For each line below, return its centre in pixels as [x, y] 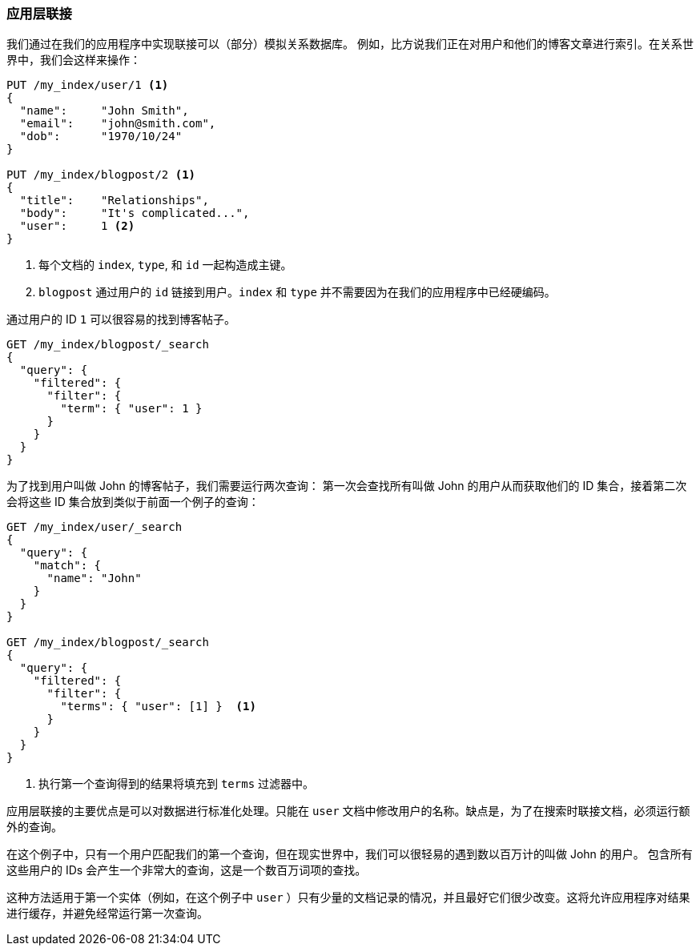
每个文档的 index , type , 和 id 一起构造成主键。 [165, 265]
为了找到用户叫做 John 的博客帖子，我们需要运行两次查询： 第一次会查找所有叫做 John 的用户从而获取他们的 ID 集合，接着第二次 [347, 486]
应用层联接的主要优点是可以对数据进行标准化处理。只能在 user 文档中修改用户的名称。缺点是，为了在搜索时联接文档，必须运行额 [348, 811]
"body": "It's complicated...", [135, 213]
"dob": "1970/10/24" [101, 137]
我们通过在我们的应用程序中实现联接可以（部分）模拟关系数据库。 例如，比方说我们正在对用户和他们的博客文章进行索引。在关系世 [350, 44]
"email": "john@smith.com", [118, 124]
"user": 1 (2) [77, 226]
